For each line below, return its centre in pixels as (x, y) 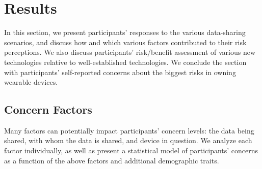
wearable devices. (31, 82)
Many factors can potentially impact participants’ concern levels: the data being (129, 130)
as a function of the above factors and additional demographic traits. (112, 160)
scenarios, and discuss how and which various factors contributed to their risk (125, 42)
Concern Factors (48, 109)
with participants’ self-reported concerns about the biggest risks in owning (120, 72)
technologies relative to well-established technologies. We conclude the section (125, 62)
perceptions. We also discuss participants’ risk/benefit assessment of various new (130, 52)
